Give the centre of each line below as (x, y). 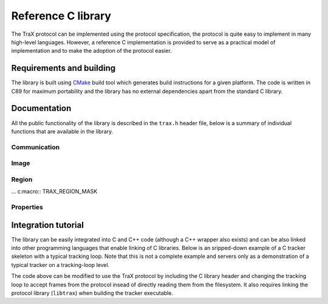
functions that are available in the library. (62, 131)
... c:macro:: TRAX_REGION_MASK (54, 192)
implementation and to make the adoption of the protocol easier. (92, 51)
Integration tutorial (48, 225)
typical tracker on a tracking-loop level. (60, 265)
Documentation (41, 108)
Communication (36, 147)
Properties (27, 207)
